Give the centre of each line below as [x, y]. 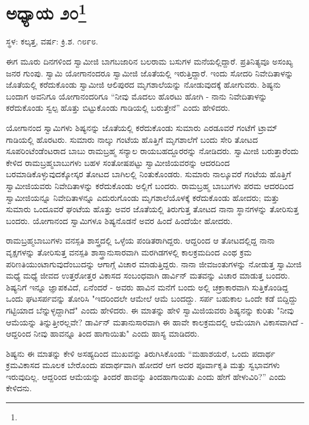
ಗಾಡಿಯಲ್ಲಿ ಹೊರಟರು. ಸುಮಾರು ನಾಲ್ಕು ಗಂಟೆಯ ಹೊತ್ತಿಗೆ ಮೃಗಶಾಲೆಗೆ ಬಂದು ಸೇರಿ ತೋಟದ [132, 139]
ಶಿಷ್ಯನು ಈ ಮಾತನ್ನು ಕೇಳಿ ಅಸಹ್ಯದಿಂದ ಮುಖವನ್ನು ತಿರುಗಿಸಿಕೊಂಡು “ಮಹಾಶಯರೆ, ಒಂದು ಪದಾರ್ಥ [141, 353]
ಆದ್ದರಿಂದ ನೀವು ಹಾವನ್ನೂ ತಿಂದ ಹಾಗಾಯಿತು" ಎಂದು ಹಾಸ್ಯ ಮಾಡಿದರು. [103, 333]
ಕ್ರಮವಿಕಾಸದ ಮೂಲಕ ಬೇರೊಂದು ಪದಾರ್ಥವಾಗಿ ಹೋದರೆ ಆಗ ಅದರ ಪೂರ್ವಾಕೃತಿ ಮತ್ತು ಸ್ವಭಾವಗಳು [143, 365]
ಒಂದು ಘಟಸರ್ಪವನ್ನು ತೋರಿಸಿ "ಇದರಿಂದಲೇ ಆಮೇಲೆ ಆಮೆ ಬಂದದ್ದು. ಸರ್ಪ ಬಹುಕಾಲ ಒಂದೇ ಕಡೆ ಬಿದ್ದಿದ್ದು [152, 298]
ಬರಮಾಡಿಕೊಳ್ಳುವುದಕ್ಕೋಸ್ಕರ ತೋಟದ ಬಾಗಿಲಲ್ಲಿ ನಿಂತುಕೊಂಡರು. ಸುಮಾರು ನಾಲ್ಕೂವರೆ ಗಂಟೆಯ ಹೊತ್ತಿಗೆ [149, 174]
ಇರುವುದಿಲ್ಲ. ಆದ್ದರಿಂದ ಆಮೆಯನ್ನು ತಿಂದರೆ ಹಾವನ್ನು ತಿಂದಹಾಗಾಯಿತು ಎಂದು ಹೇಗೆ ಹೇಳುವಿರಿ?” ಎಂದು [146, 376]
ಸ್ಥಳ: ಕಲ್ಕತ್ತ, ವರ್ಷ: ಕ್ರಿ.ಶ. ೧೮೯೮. [52, 41]
